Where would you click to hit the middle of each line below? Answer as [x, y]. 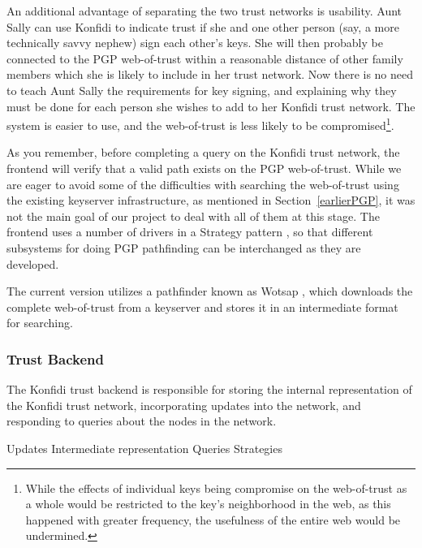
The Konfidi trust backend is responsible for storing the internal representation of [209, 389]
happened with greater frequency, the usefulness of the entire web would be [213, 519]
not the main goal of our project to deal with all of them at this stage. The [193, 216]
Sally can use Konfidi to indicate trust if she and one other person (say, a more [203, 26]
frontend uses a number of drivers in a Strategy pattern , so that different [190, 232]
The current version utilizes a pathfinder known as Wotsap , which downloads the [210, 291]
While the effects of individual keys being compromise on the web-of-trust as [216, 488]
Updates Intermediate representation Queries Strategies [144, 448]
